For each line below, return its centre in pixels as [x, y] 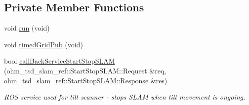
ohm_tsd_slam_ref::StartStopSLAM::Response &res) [86, 80]
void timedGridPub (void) [43, 44]
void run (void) [27, 28]
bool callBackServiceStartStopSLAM [60, 61]
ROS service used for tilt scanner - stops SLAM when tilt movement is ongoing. [125, 97]
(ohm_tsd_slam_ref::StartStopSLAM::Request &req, [85, 70]
